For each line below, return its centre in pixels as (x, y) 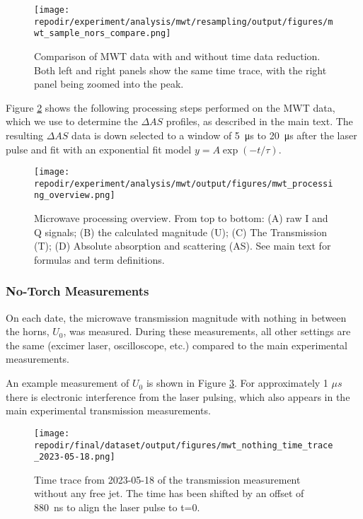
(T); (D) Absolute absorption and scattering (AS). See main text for (183, 246)
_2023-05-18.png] (75, 457)
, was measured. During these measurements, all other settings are (207, 331)
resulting (25, 135)
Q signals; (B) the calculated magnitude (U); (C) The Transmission (180, 232)
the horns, (28, 331)
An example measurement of (68, 383)
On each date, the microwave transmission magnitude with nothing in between (176, 317)
